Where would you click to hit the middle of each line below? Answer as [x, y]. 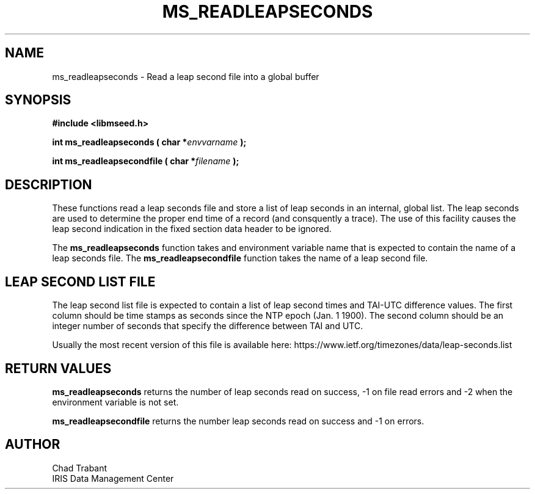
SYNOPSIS [38, 100]
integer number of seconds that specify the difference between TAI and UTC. [208, 326]
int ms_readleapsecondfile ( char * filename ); [146, 161]
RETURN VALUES [58, 368]
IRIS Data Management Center [113, 478]
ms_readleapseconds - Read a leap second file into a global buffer [186, 76]
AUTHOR [33, 445]
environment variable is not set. [115, 402]
